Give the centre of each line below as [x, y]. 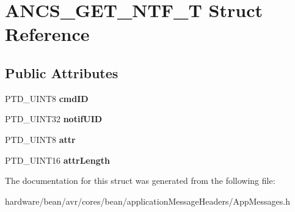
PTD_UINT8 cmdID [47, 98]
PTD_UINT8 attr [40, 139]
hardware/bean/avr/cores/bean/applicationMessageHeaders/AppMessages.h [148, 201]
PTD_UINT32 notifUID [54, 119]
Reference [47, 34]
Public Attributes [62, 72]
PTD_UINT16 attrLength [57, 160]
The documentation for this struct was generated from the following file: [140, 181]
